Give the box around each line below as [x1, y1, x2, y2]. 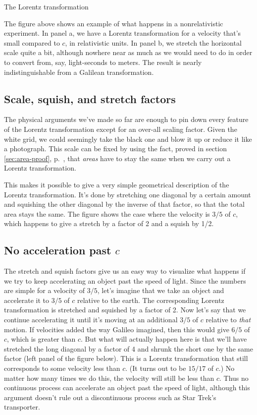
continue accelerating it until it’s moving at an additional [4, 314, 178, 325]
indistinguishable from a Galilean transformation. [4, 66, 154, 77]
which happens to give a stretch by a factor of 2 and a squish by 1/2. [4, 218, 214, 229]
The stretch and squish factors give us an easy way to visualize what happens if [4, 266, 246, 276]
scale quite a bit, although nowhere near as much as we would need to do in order [4, 47, 253, 58]
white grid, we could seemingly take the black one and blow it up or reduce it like [4, 133, 252, 144]
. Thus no [219, 372, 249, 383]
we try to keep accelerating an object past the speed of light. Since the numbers [4, 275, 246, 286]
